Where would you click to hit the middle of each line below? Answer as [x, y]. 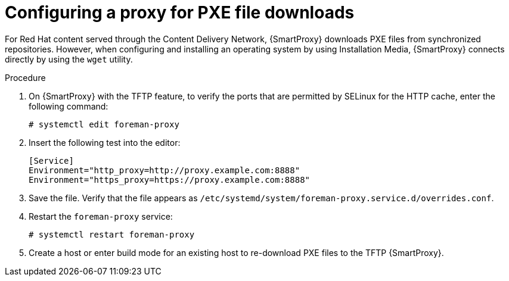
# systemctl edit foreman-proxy [104, 124]
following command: [69, 106]
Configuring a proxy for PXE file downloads [180, 13]
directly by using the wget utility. [69, 59]
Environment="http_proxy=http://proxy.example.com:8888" [165, 170]
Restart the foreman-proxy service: [101, 216]
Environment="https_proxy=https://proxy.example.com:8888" [170, 179]
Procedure [25, 77]
